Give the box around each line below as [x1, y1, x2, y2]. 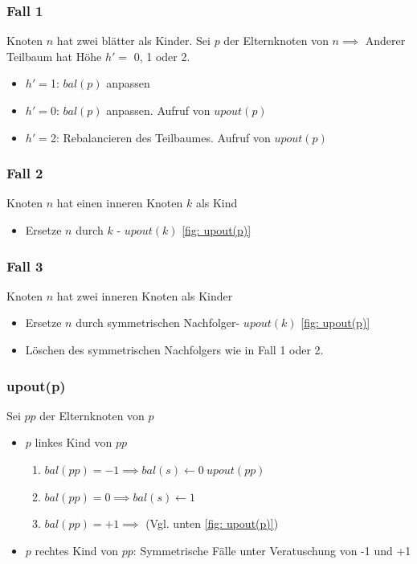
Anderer [365, 32, 406, 49]
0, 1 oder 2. [133, 47, 190, 64]
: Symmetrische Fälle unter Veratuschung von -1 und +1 [133, 542, 411, 558]
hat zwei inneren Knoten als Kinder [56, 287, 233, 304]
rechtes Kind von [35, 542, 119, 558]
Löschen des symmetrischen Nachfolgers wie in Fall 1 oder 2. [25, 341, 324, 358]
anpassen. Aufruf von [106, 102, 211, 118]
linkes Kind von [35, 434, 112, 451]
